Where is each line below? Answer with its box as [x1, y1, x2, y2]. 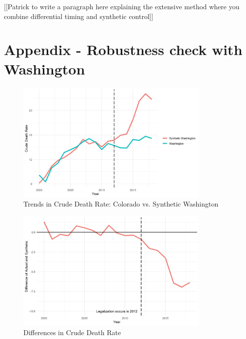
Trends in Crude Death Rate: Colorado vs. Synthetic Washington [23, 199, 219, 209]
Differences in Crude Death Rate [23, 327, 121, 337]
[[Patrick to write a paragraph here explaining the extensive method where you [4, 1, 240, 11]
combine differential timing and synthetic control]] [4, 11, 153, 21]
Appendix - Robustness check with [4, 39, 243, 59]
